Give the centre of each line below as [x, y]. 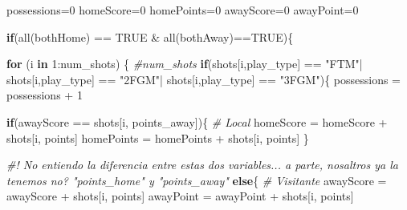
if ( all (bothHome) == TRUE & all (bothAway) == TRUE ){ [150, 36]
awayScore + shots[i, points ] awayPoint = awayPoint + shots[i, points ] [180, 196]
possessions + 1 [45, 95]
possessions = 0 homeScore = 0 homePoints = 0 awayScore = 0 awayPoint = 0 [183, 10]
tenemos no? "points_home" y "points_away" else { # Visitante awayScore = [197, 180]
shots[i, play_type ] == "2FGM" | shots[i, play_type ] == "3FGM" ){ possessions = [204, 79]
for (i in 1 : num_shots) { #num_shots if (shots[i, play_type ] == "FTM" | [185, 64]
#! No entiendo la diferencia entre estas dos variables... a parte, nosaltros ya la [202, 165]
